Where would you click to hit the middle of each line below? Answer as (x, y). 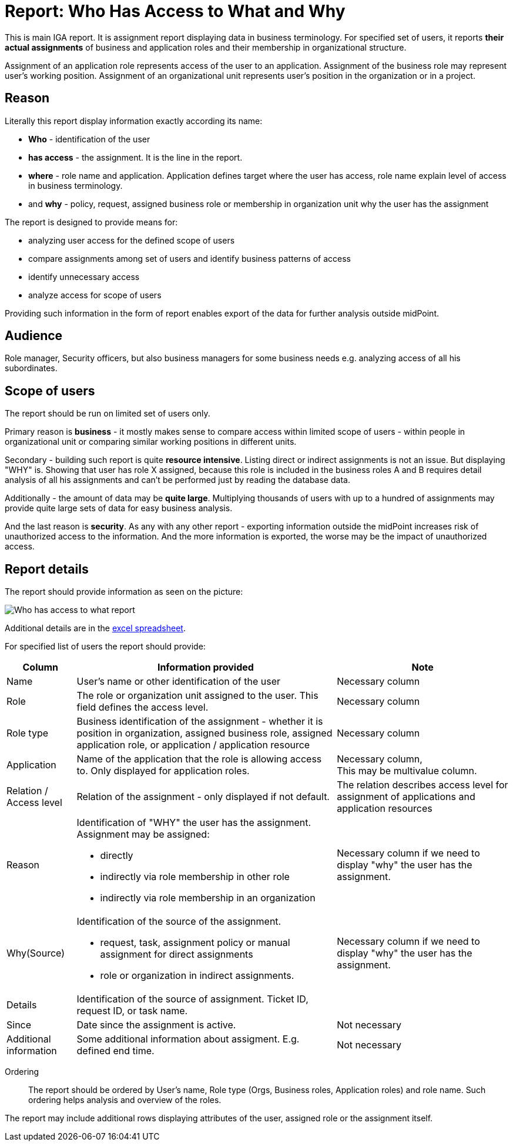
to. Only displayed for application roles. (163, 771)
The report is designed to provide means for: (91, 222)
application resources (385, 809)
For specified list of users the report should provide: (105, 647)
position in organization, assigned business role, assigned (204, 733)
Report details (47, 569)
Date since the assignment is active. (156, 1025)
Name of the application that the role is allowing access (199, 759)
